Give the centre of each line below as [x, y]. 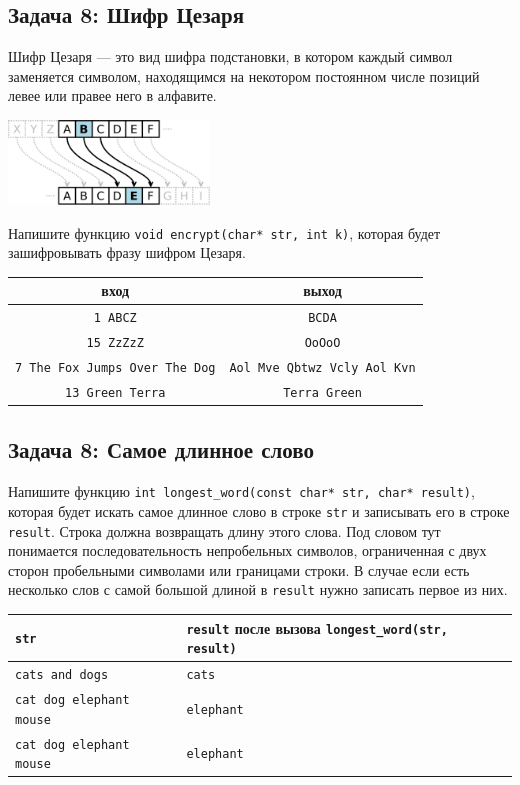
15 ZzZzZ [115, 343]
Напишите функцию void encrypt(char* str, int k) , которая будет [224, 232]
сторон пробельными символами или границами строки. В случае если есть [239, 569]
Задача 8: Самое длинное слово [161, 449]
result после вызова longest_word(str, [317, 627]
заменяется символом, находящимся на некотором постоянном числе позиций [244, 75]
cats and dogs [62, 675]
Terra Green [322, 392]
